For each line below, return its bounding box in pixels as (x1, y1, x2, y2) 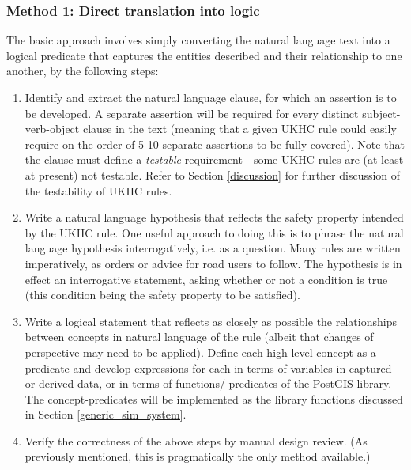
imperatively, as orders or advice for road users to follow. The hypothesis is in (25, 255, 402, 271)
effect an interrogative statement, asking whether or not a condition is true (25, 271, 388, 287)
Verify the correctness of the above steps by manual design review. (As (25, 432, 368, 449)
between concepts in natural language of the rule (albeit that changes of (25, 328, 374, 345)
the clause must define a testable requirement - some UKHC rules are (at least (25, 151, 404, 168)
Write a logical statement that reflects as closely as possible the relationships (25, 313, 397, 329)
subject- (362, 104, 401, 121)
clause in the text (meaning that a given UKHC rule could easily (82, 120, 397, 137)
